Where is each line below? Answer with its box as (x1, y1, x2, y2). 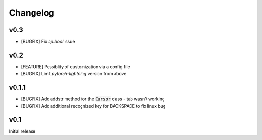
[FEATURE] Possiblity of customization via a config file (21, 63, 131, 70)
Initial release (9, 128, 36, 134)
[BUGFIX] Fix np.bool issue (21, 39, 75, 45)
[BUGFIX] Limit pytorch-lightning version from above (21, 71, 127, 77)
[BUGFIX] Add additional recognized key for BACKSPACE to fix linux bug (21, 103, 166, 109)
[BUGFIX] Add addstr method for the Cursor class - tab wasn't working (21, 96, 165, 102)
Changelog (9, 7, 54, 18)
